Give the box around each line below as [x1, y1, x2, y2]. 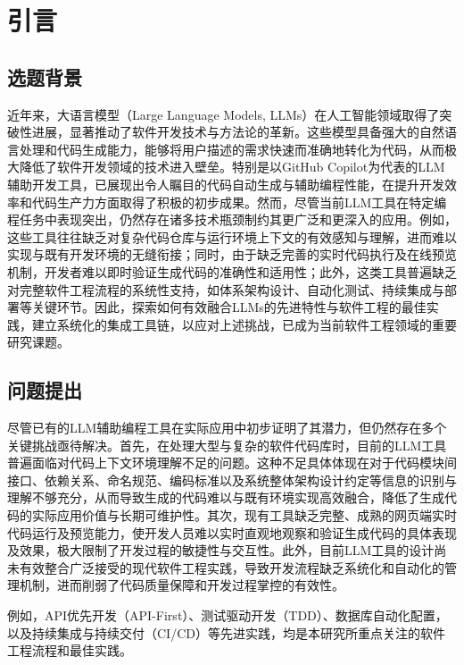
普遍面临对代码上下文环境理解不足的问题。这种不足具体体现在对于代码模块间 [7, 453, 457, 472]
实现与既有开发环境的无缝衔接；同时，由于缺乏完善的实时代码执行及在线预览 [7, 245, 457, 264]
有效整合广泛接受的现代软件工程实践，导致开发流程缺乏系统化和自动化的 [19, 558, 444, 577]
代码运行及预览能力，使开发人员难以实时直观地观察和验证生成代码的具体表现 [7, 523, 457, 542]
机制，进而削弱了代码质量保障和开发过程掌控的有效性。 [19, 576, 344, 594]
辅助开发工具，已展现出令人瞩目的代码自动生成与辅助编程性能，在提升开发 [7, 174, 444, 193]
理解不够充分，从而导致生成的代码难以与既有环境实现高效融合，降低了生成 [7, 488, 444, 507]
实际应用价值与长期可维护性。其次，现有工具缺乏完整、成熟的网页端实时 [31, 506, 457, 525]
